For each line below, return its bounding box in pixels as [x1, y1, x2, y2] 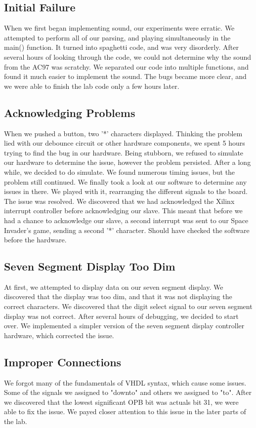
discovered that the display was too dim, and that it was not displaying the [4, 291, 232, 302]
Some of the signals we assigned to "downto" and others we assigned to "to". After [4, 387, 252, 397]
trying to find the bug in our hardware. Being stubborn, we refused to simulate [4, 147, 244, 157]
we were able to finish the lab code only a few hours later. [4, 80, 179, 91]
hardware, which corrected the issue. [4, 330, 114, 340]
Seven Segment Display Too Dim [4, 259, 175, 274]
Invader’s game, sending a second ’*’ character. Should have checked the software [4, 225, 250, 235]
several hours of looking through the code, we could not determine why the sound [4, 51, 252, 62]
